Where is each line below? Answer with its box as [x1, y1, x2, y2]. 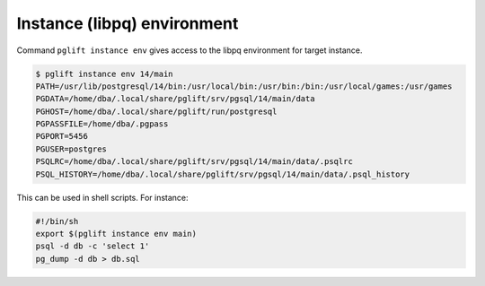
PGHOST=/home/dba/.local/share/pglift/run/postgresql [35, 106, 278, 117]
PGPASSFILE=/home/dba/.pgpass [35, 119, 169, 129]
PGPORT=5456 [35, 131, 89, 142]
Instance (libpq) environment [16, 13, 239, 33]
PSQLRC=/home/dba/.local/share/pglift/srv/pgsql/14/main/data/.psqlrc [35, 157, 354, 167]
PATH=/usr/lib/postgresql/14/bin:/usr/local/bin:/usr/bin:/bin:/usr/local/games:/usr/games [35, 81, 453, 91]
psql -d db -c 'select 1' [35, 241, 150, 251]
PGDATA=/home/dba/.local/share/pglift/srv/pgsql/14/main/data [35, 94, 315, 104]
